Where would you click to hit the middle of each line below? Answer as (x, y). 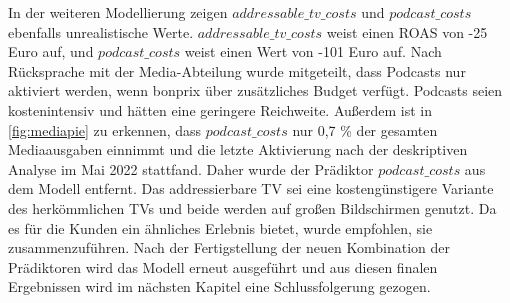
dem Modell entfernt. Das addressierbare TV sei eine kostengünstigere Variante (251, 188)
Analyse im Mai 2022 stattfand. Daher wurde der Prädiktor (191, 168)
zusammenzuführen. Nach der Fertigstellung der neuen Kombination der (229, 247)
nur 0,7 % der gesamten (365, 129)
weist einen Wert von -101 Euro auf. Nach (313, 51)
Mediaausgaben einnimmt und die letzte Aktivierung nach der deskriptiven (238, 149)
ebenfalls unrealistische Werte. (101, 31)
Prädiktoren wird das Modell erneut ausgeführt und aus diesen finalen (223, 266)
